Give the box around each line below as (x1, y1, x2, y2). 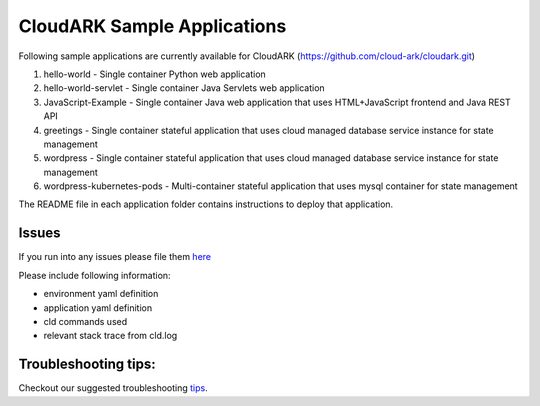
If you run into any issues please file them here (18, 251, 212, 263)
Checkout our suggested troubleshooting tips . (18, 382, 209, 394)
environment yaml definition (43, 288, 159, 300)
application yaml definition (43, 301, 153, 314)
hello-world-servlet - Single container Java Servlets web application (43, 82, 325, 94)
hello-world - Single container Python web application (43, 68, 267, 80)
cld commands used (43, 315, 128, 327)
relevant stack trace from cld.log (43, 330, 178, 342)
